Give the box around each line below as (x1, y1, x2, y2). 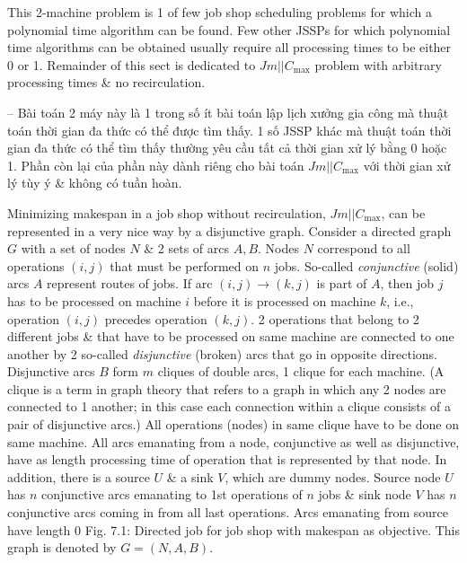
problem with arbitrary (314, 55, 442, 74)
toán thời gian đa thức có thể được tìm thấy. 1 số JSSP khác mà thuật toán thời (7, 120, 452, 139)
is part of (316, 274, 367, 293)
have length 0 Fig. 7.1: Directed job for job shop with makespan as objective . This (7, 520, 461, 539)
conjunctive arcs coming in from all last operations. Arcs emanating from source (7, 503, 448, 522)
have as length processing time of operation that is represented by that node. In (7, 450, 447, 469)
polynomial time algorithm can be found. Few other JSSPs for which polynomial (7, 20, 451, 39)
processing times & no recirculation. (7, 73, 206, 92)
